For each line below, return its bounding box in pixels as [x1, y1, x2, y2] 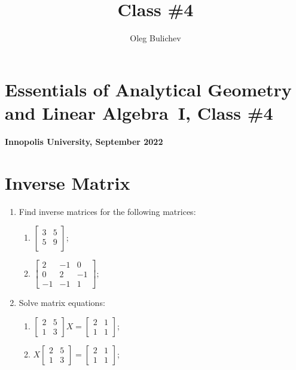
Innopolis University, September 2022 [5, 135, 163, 147]
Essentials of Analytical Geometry [5, 77, 292, 101]
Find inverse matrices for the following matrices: [19, 205, 196, 217]
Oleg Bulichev [130, 32, 181, 44]
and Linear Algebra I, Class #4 [5, 100, 273, 125]
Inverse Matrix [5, 170, 130, 195]
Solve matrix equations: [19, 296, 105, 309]
